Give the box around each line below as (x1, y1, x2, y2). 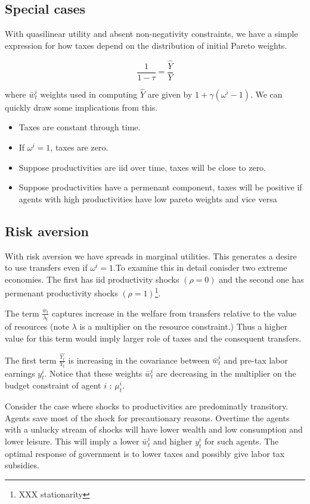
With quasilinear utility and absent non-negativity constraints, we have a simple (5, 27, 298, 40)
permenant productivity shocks (5, 287, 118, 299)
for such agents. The (204, 435, 279, 447)
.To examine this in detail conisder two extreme (113, 261, 287, 274)
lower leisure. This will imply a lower (5, 435, 139, 447)
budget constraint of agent (5, 379, 101, 392)
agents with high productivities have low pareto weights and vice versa (18, 192, 277, 205)
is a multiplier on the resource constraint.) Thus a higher (79, 320, 287, 333)
